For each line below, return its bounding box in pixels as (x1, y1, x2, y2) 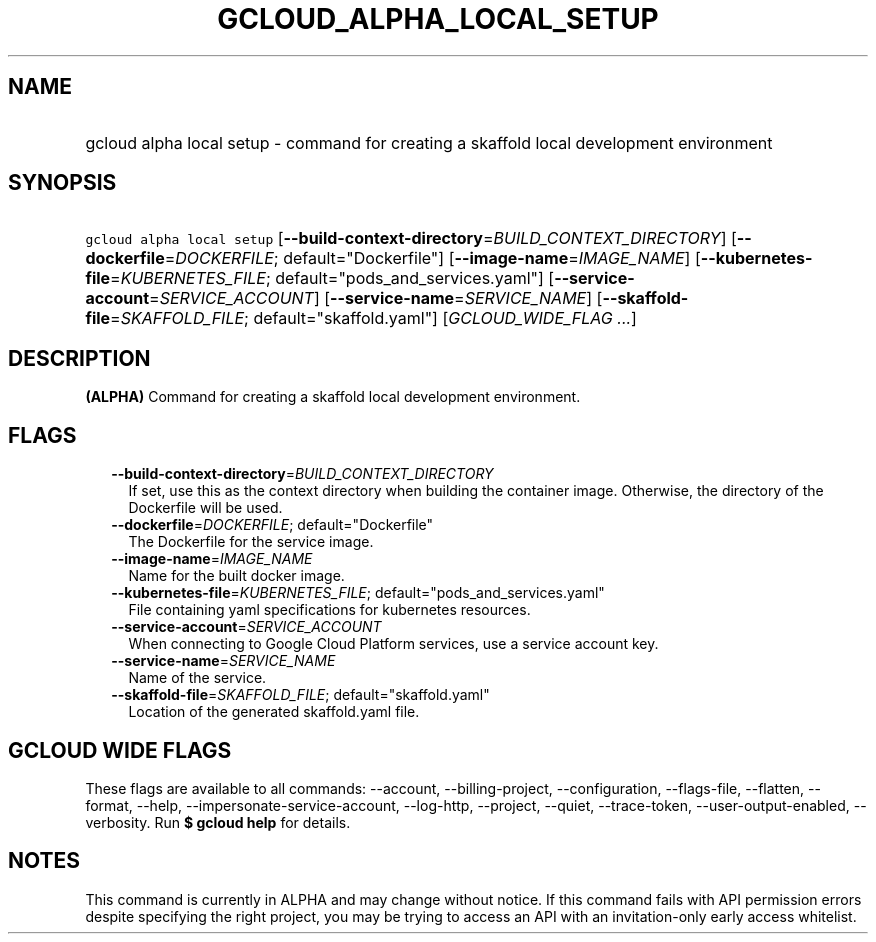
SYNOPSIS (8, 170, 117, 196)
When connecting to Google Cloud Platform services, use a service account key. (128, 635, 659, 653)
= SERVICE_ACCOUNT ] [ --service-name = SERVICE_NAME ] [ (149, 288, 603, 309)
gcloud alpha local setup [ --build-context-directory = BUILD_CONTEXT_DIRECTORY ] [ (85, 228, 737, 249)
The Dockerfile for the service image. (128, 533, 374, 551)
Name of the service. (128, 669, 267, 687)
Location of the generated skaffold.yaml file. (128, 703, 420, 721)
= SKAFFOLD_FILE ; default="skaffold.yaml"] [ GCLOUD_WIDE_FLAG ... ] (110, 308, 637, 329)
